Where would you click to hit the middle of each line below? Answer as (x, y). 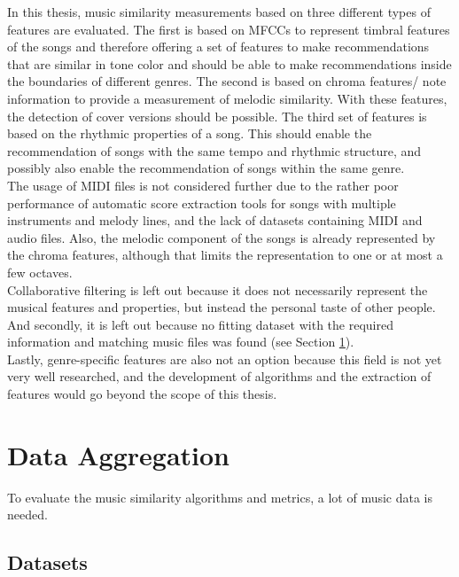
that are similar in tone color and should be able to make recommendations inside (229, 63)
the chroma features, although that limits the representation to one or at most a (225, 255)
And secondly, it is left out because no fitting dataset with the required (200, 324)
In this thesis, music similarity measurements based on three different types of (219, 12)
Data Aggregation (118, 454)
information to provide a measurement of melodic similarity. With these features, (227, 98)
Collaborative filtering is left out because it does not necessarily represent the (218, 289)
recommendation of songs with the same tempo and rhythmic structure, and (214, 150)
